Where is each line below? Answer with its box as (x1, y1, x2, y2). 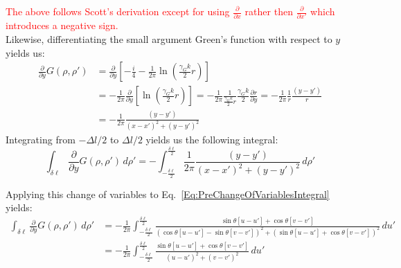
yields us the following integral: (145, 132, 278, 147)
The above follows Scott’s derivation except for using (6, 4, 230, 18)
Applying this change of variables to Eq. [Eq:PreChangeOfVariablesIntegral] (6, 186, 330, 201)
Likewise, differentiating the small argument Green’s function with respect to (6, 31, 332, 46)
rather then (244, 4, 293, 18)
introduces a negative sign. (6, 18, 118, 33)
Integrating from (6, 132, 75, 147)
